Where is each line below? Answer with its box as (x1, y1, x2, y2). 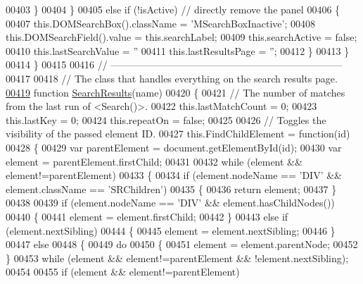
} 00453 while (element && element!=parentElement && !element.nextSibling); (6, 250, 349, 265)
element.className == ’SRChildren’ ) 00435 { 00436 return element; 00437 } (6, 181, 337, 196)
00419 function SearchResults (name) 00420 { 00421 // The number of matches (6, 85, 345, 99)
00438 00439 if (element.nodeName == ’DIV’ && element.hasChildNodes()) (6, 195, 335, 210)
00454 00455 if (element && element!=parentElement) (6, 264, 240, 279)
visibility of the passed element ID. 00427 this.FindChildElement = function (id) (6, 126, 350, 141)
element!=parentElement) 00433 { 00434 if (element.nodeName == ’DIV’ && (6, 168, 342, 183)
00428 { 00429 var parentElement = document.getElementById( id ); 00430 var (6, 140, 342, 154)
